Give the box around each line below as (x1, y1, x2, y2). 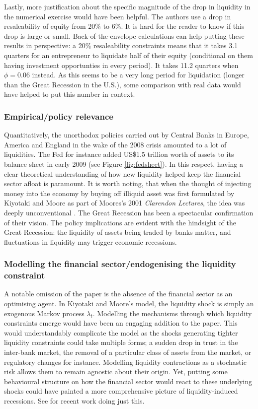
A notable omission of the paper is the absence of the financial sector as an (4, 288, 233, 299)
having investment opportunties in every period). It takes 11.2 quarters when (4, 60, 239, 70)
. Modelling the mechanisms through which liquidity (92, 308, 252, 318)
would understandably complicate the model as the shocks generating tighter (4, 327, 238, 338)
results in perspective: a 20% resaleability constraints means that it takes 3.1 (4, 40, 238, 51)
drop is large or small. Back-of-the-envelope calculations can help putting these (4, 30, 245, 41)
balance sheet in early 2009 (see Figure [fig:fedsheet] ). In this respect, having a (4, 158, 243, 169)
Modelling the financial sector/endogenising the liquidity (4, 258, 236, 270)
